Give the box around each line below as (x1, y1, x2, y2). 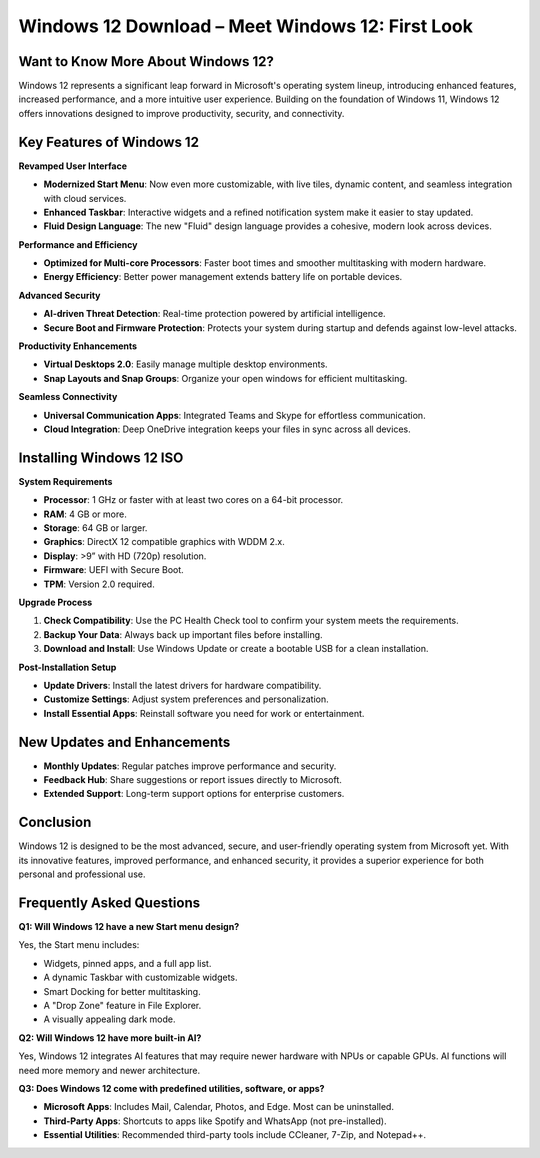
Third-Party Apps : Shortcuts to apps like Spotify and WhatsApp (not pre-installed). (43, 1115, 387, 1127)
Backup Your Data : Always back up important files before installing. (43, 628, 324, 640)
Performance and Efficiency (18, 238, 138, 250)
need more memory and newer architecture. (18, 1064, 200, 1076)
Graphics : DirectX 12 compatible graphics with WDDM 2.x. (43, 536, 285, 548)
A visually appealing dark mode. (43, 1013, 176, 1025)
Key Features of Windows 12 (18, 133, 200, 150)
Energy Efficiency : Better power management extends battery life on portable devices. (43, 271, 403, 283)
